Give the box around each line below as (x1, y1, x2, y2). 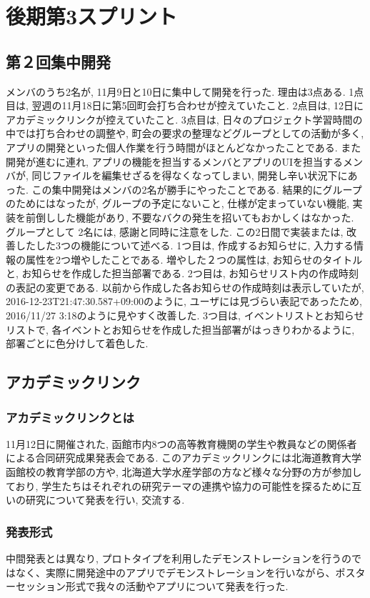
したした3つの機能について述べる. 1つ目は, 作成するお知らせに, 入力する (15, 238, 354, 253)
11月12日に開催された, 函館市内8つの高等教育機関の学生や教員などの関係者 (6, 436, 357, 451)
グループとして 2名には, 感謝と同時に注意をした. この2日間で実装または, (6, 224, 344, 239)
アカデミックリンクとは (6, 408, 134, 426)
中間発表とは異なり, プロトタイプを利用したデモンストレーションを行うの (6, 551, 351, 566)
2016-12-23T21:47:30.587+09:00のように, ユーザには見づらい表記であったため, (6, 294, 362, 309)
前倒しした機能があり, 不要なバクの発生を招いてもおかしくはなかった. (25, 209, 354, 224)
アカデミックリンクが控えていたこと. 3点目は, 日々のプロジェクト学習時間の (6, 111, 363, 126)
